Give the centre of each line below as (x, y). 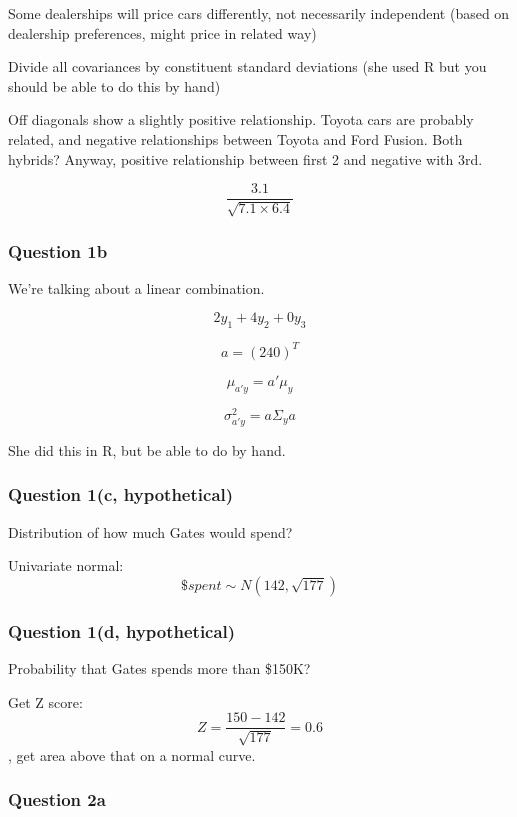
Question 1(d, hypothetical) (122, 630)
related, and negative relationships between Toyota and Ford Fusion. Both (235, 138)
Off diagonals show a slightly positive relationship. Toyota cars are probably (241, 119)
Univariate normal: (66, 565)
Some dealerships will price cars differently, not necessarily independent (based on (259, 13)
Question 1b (58, 250)
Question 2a (57, 799)
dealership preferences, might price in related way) (162, 32)
